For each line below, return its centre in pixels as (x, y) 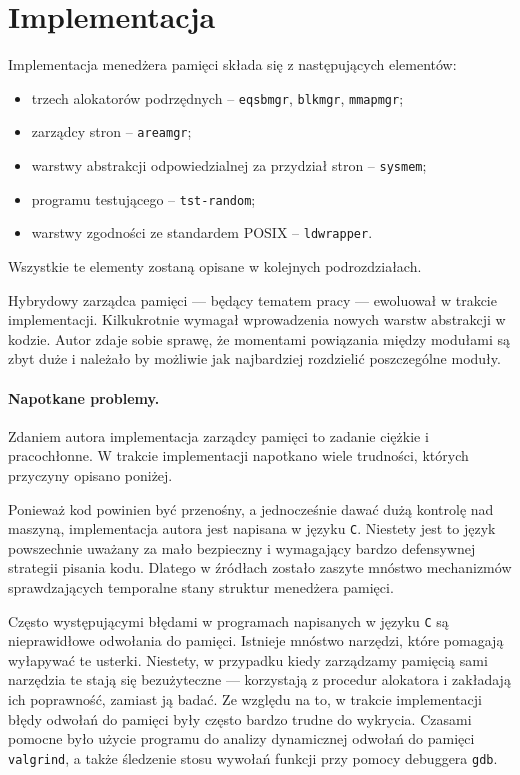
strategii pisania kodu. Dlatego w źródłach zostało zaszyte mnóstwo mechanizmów (260, 567)
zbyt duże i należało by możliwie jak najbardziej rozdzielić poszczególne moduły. (254, 358)
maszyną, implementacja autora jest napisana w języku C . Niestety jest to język (252, 528)
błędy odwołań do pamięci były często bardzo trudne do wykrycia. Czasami (240, 718)
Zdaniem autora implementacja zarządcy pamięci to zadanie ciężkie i (218, 435)
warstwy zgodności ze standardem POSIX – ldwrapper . (202, 232)
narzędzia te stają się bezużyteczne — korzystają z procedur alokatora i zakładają (259, 679)
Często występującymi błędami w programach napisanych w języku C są (228, 620)
